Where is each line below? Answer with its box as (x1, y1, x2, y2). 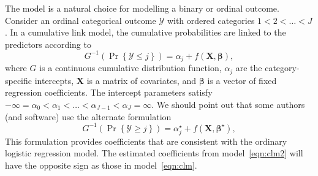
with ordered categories (167, 13, 255, 26)
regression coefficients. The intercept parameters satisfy (5, 86, 213, 99)
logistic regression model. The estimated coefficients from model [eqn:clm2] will (5, 147, 303, 159)
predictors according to (5, 37, 91, 50)
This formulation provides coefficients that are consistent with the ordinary (5, 134, 287, 147)
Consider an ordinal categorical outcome (5, 13, 156, 26)
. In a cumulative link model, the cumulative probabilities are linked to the (5, 26, 286, 39)
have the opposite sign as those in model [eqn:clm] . (5, 159, 197, 171)
